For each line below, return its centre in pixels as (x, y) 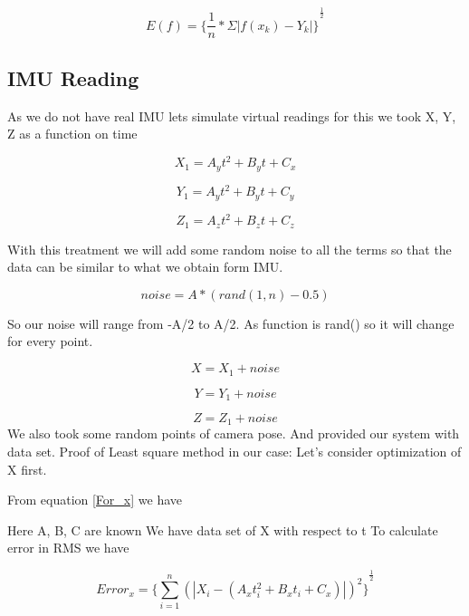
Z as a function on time (72, 134)
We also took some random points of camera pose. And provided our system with (234, 433)
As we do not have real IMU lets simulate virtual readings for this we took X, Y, (232, 115)
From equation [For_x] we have (95, 500)
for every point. (50, 341)
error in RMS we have (68, 548)
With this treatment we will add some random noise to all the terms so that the (230, 249)
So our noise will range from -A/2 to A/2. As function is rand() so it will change (231, 323)
